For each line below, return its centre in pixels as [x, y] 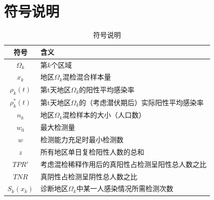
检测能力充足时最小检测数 [82, 140]
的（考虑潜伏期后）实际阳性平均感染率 [142, 102]
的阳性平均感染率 [107, 89]
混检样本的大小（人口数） [104, 115]
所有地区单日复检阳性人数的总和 [92, 151]
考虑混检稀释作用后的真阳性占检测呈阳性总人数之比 [123, 164]
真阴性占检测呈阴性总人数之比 [89, 176]
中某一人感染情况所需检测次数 [125, 188]
